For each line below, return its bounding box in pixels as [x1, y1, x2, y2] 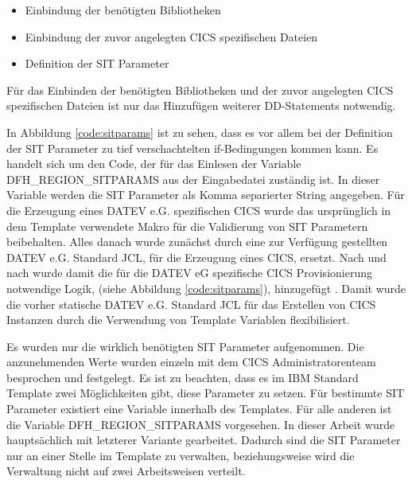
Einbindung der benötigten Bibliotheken [25, 2, 221, 18]
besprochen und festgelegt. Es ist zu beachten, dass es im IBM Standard [6, 369, 359, 385]
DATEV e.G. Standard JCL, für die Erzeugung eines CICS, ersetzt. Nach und [6, 248, 387, 265]
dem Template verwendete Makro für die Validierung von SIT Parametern [6, 217, 368, 234]
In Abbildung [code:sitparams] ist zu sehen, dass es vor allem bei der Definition [6, 123, 393, 140]
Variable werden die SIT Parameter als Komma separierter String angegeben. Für [6, 186, 405, 203]
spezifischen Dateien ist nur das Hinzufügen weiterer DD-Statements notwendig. [6, 97, 396, 114]
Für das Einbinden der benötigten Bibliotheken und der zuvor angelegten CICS [6, 81, 394, 98]
